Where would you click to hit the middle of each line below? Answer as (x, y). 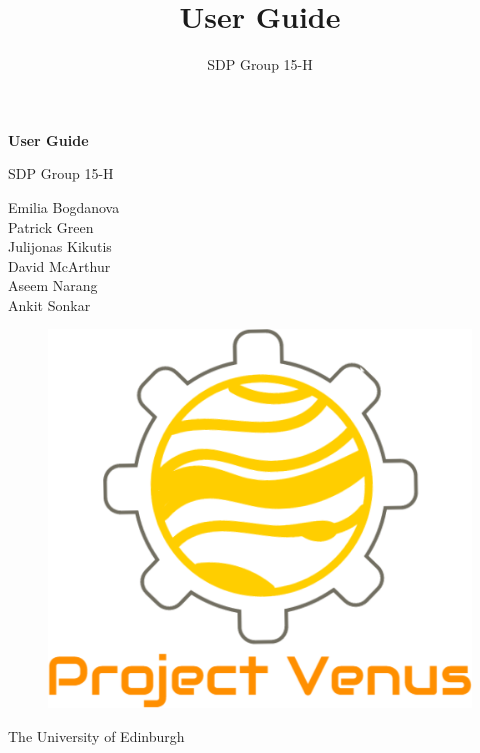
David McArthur (59, 265)
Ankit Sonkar (49, 304)
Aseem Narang (53, 285)
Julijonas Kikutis (60, 246)
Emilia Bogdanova (64, 206)
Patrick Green (51, 226)
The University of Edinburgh (96, 735)
